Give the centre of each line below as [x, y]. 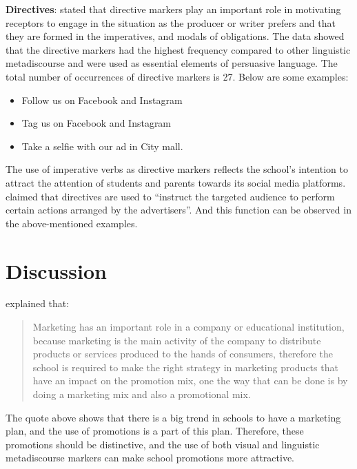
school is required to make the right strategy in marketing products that [185, 367]
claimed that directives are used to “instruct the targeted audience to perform [170, 196]
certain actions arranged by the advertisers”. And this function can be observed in [178, 210]
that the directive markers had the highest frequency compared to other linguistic [178, 49]
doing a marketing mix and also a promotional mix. [142, 394]
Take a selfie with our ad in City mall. [102, 146]
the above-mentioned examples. [72, 223]
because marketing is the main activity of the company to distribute [177, 340]
